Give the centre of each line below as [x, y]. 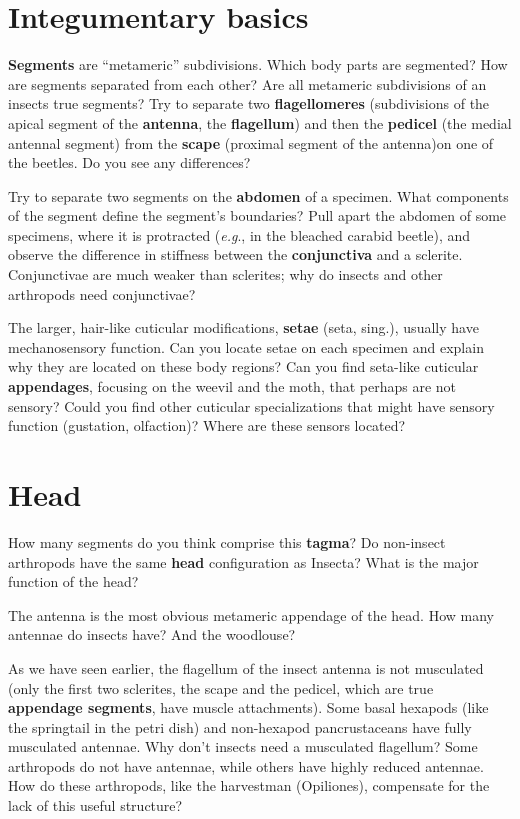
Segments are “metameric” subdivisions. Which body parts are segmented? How [258, 64]
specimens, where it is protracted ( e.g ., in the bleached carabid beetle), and [239, 234]
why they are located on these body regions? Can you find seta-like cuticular [243, 366]
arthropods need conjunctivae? [102, 293]
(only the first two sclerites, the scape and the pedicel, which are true [221, 687]
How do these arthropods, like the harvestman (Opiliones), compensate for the [249, 785]
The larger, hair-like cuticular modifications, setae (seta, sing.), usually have [243, 327]
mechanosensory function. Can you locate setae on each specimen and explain [246, 346]
